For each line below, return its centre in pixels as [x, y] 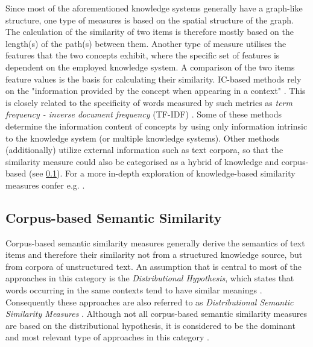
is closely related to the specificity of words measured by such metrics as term [149, 102]
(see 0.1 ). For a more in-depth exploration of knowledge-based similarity [162, 173]
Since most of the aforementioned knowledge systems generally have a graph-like [154, 8]
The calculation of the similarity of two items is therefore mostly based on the [150, 32]
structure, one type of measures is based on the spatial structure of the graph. [150, 20]
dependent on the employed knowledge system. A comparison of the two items [150, 67]
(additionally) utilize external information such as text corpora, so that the [144, 150]
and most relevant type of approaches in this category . [107, 337]
